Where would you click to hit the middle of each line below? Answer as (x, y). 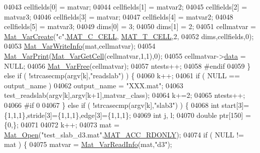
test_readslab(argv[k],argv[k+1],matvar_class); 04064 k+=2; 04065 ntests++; (125, 95)
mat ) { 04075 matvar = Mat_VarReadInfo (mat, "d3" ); (88, 144)
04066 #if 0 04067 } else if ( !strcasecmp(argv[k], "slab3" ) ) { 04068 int (112, 105)
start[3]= (235, 105)
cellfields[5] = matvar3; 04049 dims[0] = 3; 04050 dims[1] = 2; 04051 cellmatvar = (130, 26)
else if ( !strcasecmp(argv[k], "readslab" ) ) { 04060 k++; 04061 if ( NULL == (122, 75)
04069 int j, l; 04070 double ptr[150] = (192, 115)
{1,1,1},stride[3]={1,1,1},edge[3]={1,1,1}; (68, 115)
